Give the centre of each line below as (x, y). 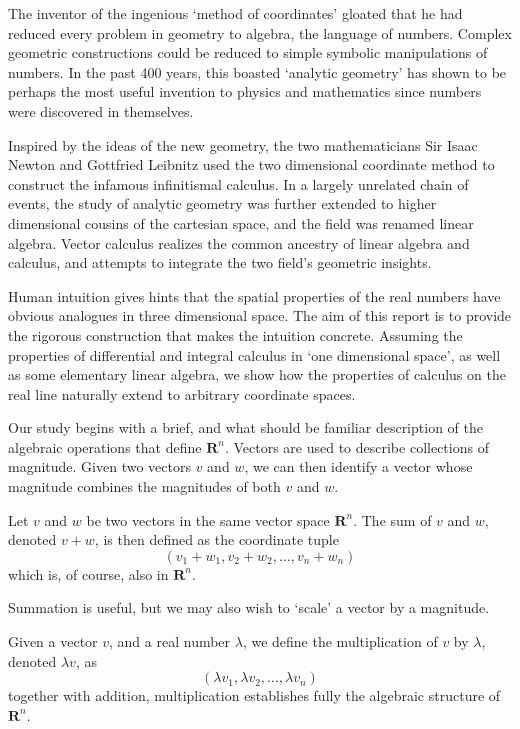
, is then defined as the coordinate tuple (216, 539)
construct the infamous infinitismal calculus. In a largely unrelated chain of (238, 183)
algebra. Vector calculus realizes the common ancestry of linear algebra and (239, 242)
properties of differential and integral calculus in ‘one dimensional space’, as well (254, 354)
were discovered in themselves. (101, 110)
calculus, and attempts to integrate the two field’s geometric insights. (220, 262)
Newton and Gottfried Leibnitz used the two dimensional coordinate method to (251, 164)
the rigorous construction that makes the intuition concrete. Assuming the (235, 334)
